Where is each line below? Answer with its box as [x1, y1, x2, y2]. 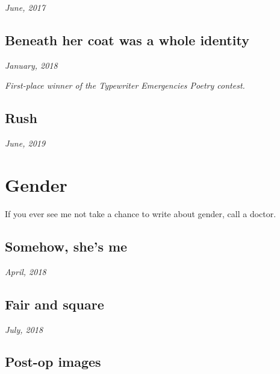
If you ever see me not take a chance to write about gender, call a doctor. [5, 207, 276, 220]
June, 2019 [5, 137, 46, 150]
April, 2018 [5, 265, 46, 277]
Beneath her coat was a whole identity [5, 30, 249, 49]
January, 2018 [5, 59, 58, 71]
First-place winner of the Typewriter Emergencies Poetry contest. [5, 79, 245, 92]
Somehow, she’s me [5, 236, 128, 255]
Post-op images [5, 352, 101, 371]
